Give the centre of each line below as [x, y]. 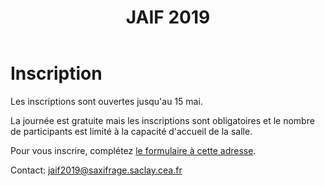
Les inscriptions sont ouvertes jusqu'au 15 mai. [106, 101]
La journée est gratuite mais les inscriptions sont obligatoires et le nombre [162, 120]
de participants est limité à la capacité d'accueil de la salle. [131, 131]
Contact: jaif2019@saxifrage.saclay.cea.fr [96, 170]
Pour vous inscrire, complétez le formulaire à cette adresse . [133, 150]
